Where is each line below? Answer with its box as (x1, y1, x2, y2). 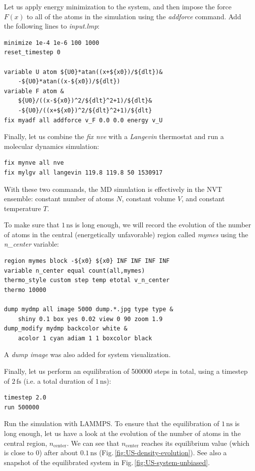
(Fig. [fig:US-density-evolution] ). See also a (99, 447, 227, 458)
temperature (4, 203, 41, 213)
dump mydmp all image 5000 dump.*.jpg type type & (4, 306, 173, 313)
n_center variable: (4, 239, 59, 249)
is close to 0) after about (4, 447, 78, 458)
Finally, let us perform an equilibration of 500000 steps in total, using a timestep (4, 366, 248, 376)
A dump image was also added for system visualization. (4, 349, 171, 360)
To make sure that (4, 219, 60, 230)
